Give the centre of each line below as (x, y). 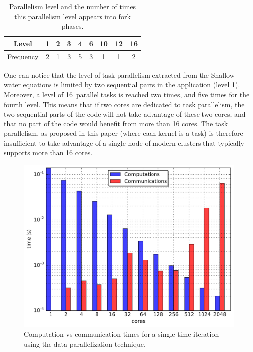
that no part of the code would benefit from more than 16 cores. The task (116, 123)
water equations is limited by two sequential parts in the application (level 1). (122, 85)
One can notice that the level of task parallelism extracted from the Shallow (119, 75)
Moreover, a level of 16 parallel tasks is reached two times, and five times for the (127, 94)
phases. (73, 26)
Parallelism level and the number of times (73, 6)
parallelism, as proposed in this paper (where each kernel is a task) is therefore (124, 133)
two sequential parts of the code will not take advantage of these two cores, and (125, 114)
